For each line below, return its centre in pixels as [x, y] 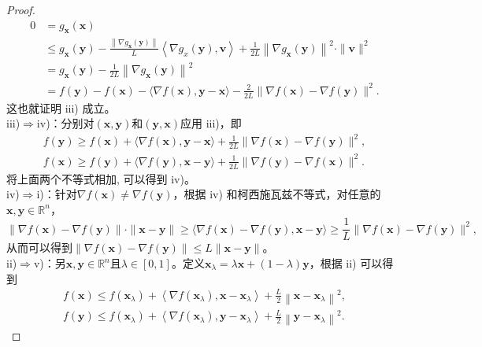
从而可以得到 [39, 247]
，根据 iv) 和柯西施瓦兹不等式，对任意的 [277, 194]
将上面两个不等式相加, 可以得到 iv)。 [101, 178]
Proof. [21, 9]
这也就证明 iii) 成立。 [61, 107]
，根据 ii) [333, 263]
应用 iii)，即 [211, 123]
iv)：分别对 [65, 123]
